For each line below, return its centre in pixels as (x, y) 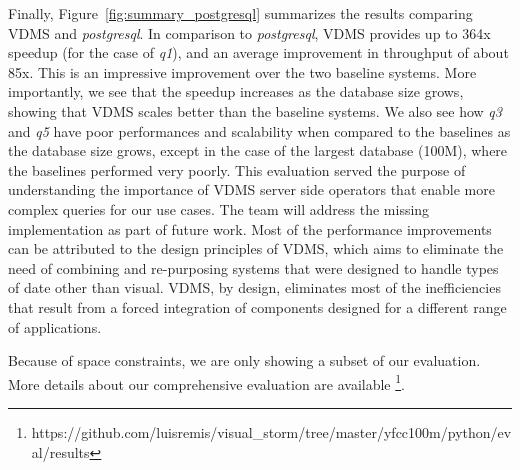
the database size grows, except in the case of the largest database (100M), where (258, 150)
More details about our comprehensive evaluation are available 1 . (207, 382)
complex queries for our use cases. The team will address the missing (219, 208)
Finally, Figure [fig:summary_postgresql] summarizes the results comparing (240, 13)
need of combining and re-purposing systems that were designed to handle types (253, 267)
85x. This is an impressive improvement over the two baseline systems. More (242, 71)
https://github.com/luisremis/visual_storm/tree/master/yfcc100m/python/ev (271, 431)
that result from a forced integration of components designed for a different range (257, 306)
